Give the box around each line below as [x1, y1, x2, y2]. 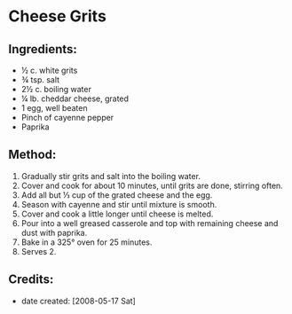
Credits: [8, 272, 54, 287]
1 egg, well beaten [20, 103, 88, 113]
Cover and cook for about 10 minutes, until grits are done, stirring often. [20, 180, 283, 191]
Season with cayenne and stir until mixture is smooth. [20, 199, 217, 209]
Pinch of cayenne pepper [20, 113, 114, 122]
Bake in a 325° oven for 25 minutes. [20, 237, 153, 247]
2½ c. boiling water [20, 84, 92, 94]
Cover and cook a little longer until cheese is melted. [20, 208, 214, 219]
